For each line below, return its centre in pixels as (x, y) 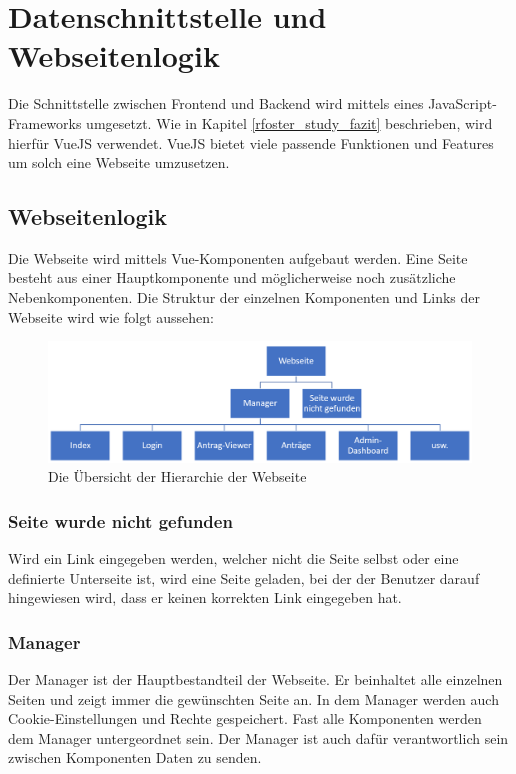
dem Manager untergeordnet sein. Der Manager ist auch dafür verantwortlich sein (258, 737)
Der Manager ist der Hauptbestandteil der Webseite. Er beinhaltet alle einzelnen (255, 678)
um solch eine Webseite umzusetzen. (119, 162)
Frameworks (45, 122)
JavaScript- (462, 103)
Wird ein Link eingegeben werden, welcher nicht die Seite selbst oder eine (233, 557)
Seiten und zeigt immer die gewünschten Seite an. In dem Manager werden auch (253, 698)
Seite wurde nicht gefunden (120, 520)
